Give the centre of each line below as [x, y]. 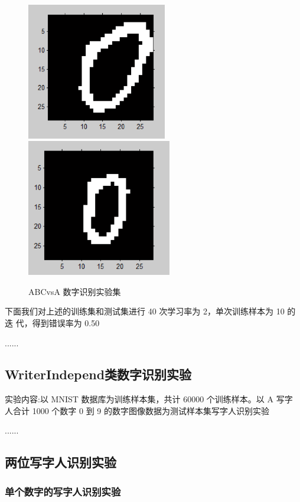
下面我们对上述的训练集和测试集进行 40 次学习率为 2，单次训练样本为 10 [145, 311]
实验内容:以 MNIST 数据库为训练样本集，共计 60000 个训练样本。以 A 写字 [149, 399]
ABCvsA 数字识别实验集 [75, 291]
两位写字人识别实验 [61, 462]
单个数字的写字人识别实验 [63, 491]
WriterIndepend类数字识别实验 [98, 374]
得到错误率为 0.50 [66, 322]
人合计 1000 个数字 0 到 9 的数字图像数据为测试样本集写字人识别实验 [137, 410]
